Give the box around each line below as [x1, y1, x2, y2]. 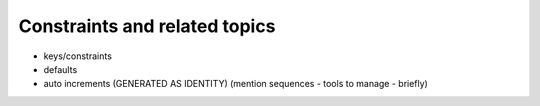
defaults [43, 63, 78, 75]
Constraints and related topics [18, 15, 276, 37]
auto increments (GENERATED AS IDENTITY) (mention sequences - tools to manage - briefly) [43, 78, 429, 90]
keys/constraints [43, 50, 112, 62]
